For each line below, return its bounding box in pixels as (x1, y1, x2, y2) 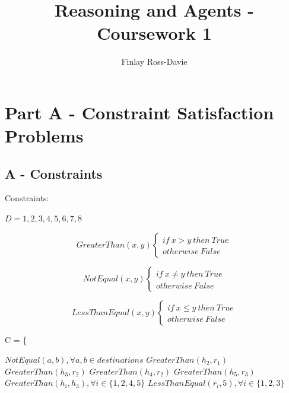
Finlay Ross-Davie (121, 55, 188, 68)
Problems (5, 123, 84, 148)
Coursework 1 (97, 21, 212, 45)
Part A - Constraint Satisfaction (5, 100, 274, 124)
